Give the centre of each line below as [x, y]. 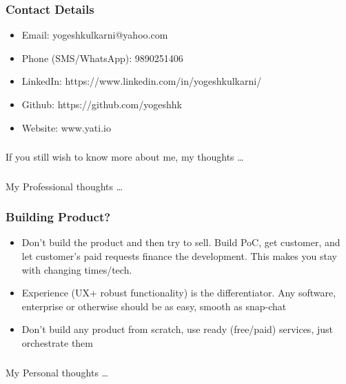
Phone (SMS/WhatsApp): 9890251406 [102, 58]
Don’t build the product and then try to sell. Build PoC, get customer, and [181, 242]
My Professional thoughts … [64, 186]
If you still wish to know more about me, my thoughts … [125, 157]
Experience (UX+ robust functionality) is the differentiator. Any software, [179, 293]
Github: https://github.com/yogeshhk [102, 104]
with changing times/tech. [77, 269]
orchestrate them [57, 343]
